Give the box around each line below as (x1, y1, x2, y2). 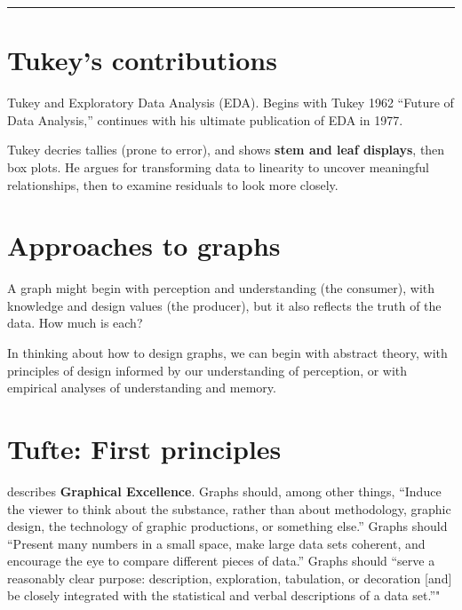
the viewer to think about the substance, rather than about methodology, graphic (7, 499, 451, 518)
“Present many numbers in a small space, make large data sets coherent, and (7, 534, 426, 552)
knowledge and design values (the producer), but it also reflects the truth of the (7, 296, 442, 314)
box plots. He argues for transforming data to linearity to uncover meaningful (7, 157, 429, 176)
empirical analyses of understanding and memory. (7, 378, 276, 397)
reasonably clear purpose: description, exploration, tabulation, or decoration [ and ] (7, 568, 452, 587)
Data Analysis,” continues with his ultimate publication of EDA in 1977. (7, 110, 403, 129)
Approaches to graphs (7, 227, 281, 264)
